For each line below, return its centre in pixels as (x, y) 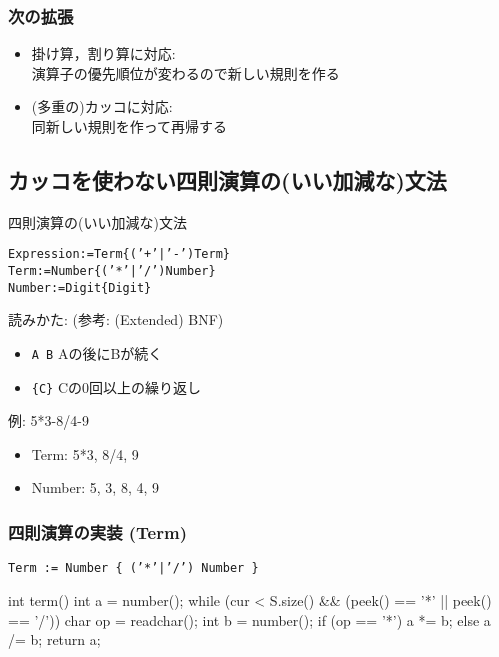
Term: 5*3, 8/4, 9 (85, 453)
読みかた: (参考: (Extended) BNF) (116, 319)
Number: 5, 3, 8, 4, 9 (95, 487)
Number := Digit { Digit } (80, 287)
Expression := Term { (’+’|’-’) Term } (119, 254)
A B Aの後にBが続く (97, 352)
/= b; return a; (54, 639)
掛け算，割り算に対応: (103, 53)
